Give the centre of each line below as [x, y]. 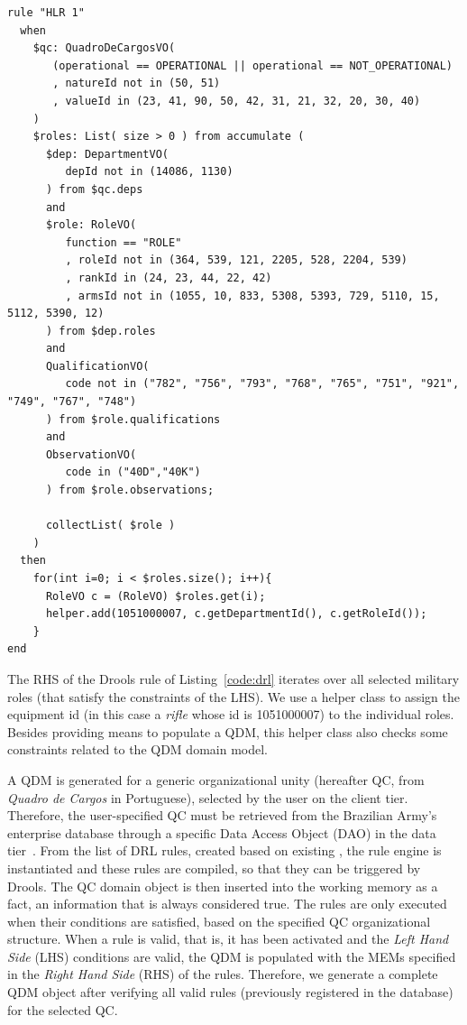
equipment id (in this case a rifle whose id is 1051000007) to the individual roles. [231, 714]
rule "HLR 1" [46, 13]
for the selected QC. [63, 1009]
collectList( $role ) [110, 526]
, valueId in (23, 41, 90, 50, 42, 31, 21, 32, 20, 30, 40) [237, 101]
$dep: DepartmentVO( [107, 154]
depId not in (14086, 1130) [149, 172]
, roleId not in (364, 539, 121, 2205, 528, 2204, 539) [236, 260]
